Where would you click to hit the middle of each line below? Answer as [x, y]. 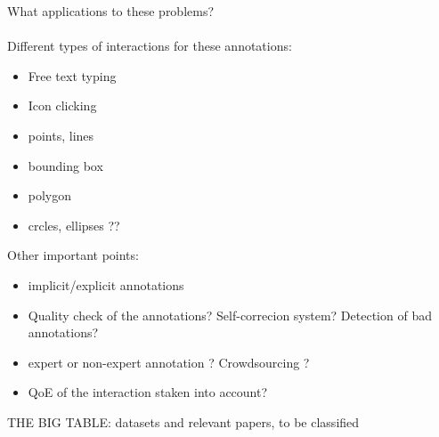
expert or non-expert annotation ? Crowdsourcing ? [169, 362]
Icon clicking [62, 105]
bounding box [65, 165]
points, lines [61, 135]
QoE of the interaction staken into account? [148, 392]
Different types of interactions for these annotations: [150, 46]
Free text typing [72, 75]
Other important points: [73, 255]
